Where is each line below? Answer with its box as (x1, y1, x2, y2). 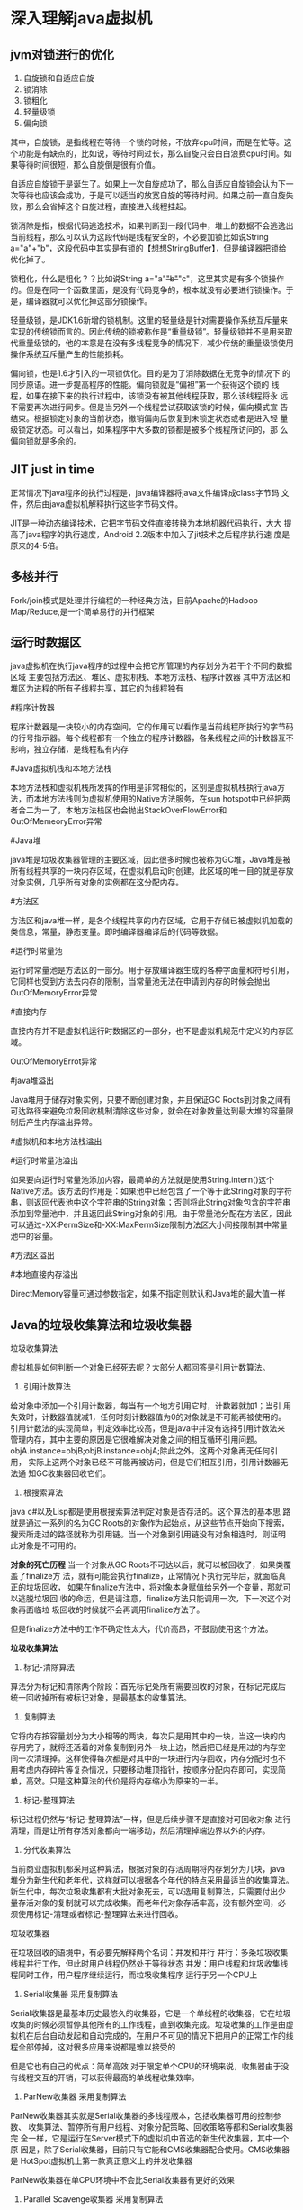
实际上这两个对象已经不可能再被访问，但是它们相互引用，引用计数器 (27, 1457, 281, 1468)
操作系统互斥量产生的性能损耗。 (10, 349, 129, 359)
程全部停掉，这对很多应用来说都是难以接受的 (10, 2041, 176, 2052)
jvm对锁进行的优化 (10, 47, 115, 62)
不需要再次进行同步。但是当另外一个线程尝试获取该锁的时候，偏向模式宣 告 (10, 402, 289, 412)
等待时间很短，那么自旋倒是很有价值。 (17, 160, 160, 170)
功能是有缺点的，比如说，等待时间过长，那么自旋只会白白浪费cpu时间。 (17, 148, 284, 159)
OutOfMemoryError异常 (10, 987, 98, 998)
